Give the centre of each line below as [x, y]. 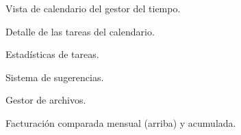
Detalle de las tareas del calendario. [80, 31]
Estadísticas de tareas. [52, 54]
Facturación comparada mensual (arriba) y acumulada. [121, 122]
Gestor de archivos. [46, 100]
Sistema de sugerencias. [55, 77]
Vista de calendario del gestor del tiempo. [93, 8]
